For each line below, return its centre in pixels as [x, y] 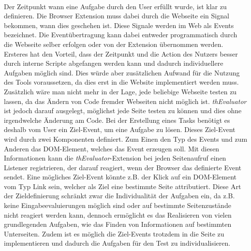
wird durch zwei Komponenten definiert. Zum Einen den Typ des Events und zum [126, 139]
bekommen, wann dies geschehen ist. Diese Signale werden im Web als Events [119, 25]
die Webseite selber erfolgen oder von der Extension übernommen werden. [114, 44]
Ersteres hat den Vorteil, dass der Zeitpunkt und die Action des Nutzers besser [121, 53]
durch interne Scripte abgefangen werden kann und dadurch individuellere [114, 63]
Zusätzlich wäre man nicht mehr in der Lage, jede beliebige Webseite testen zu [120, 91]
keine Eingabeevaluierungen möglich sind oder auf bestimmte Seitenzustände [118, 205]
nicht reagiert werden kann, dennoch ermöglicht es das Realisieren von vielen [118, 214]
